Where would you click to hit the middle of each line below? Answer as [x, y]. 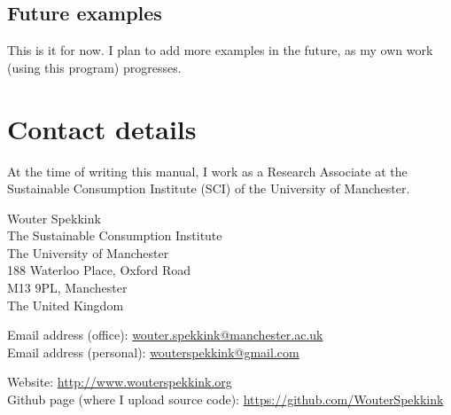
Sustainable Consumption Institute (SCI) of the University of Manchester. [209, 188]
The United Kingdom [66, 305]
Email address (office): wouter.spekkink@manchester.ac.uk [165, 335]
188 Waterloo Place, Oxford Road [99, 270]
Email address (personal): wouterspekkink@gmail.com [153, 352]
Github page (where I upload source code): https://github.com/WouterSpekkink [225, 399]
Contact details [102, 128]
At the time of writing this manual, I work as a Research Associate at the [207, 171]
